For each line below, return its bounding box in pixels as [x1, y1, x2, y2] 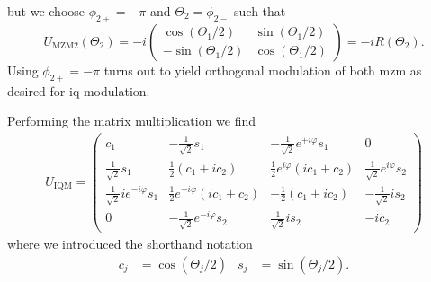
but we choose [7, 2, 85, 20]
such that [234, 2, 286, 20]
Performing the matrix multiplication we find [7, 111, 256, 130]
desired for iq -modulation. [7, 81, 150, 100]
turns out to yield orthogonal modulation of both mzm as [103, 60, 422, 79]
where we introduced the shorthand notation [7, 234, 253, 253]
